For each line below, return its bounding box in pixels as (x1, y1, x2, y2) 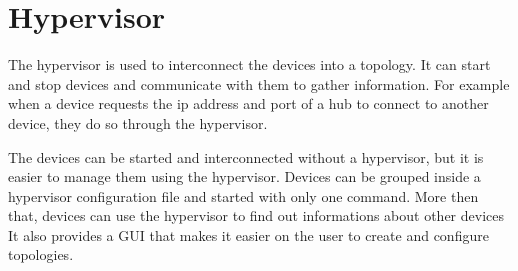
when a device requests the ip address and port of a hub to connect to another (8, 93, 489, 114)
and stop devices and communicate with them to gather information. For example (8, 73, 510, 94)
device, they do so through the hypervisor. (8, 112, 268, 133)
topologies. (8, 244, 74, 265)
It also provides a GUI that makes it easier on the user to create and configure (8, 224, 489, 245)
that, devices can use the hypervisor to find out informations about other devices (8, 205, 505, 226)
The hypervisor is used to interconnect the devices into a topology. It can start (8, 54, 491, 75)
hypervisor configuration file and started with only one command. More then (8, 185, 479, 206)
